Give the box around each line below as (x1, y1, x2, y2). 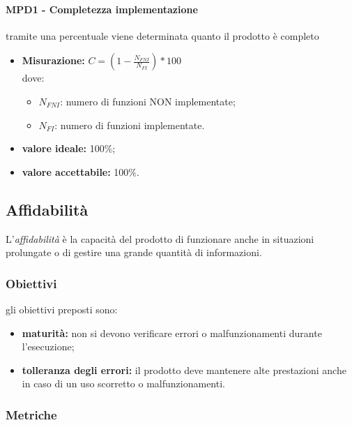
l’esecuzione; (22, 339, 75, 354)
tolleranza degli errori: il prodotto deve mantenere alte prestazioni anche (22, 362, 346, 377)
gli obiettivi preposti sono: (6, 301, 118, 316)
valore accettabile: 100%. (22, 164, 139, 179)
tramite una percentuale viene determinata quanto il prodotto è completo (6, 28, 319, 43)
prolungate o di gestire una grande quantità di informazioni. (6, 245, 262, 260)
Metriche (6, 405, 57, 423)
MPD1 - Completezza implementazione (6, 1, 198, 16)
